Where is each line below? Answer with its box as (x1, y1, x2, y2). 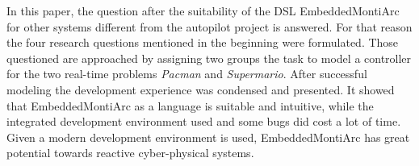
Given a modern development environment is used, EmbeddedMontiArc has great (6, 128, 410, 145)
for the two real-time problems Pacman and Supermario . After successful (6, 65, 367, 82)
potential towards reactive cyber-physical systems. (6, 144, 254, 161)
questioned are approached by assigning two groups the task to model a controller (6, 49, 412, 66)
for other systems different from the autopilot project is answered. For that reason (6, 18, 413, 35)
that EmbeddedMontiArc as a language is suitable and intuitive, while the (6, 97, 374, 114)
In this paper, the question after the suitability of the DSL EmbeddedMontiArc (6, 2, 400, 19)
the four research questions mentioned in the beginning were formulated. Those (6, 34, 399, 51)
